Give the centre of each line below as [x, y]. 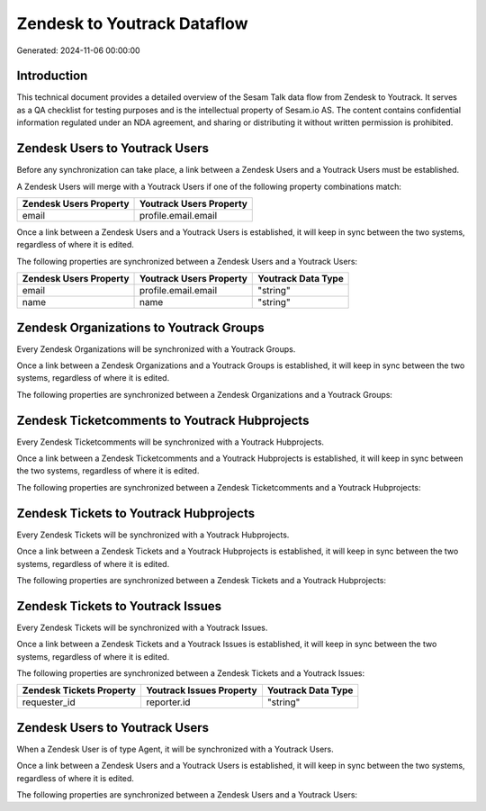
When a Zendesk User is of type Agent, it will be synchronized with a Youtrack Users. [175, 749]
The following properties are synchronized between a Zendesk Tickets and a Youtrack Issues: [190, 673]
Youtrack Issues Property [201, 690]
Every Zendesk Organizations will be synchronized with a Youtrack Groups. [156, 349]
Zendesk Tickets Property [79, 690]
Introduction [52, 76]
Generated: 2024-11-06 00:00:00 [78, 50]
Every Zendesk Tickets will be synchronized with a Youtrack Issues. [142, 627]
